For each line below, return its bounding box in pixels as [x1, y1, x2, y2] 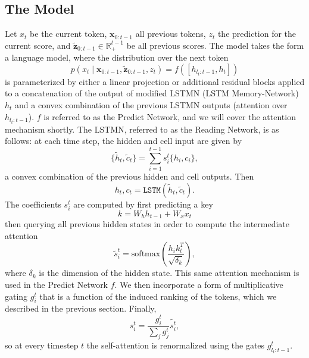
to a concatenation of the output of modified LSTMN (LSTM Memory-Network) [5, 87, 299, 99]
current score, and [5, 39, 71, 51]
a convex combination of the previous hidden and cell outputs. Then [5, 170, 254, 183]
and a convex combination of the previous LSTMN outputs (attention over [15, 99, 288, 111]
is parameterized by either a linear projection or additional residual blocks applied [5, 75, 305, 87]
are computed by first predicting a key [73, 197, 213, 210]
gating [5, 290, 28, 302]
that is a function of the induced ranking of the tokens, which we [39, 290, 277, 302]
